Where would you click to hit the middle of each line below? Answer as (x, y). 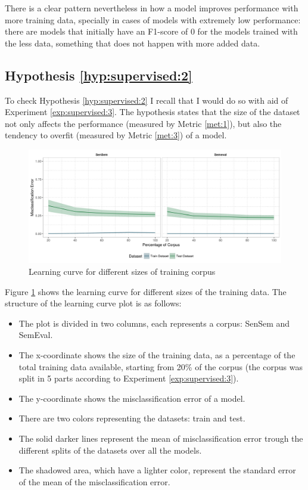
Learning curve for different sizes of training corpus (122, 272)
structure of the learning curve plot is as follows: (93, 303)
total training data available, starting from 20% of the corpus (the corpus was (161, 366)
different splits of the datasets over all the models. (110, 450)
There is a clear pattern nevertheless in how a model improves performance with (152, 8)
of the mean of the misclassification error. (94, 481)
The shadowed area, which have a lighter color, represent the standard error (157, 470)
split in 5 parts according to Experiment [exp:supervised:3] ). (129, 378)
